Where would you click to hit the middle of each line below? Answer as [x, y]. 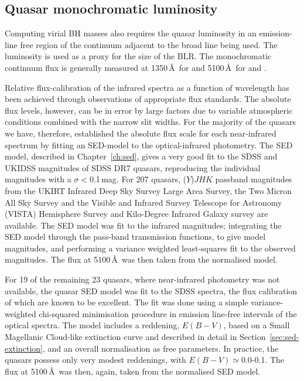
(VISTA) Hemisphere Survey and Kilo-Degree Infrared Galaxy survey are [136, 214]
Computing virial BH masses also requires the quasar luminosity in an [131, 33]
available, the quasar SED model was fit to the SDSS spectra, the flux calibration [151, 290]
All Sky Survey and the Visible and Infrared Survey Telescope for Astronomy [144, 202]
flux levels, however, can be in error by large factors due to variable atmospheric [149, 110]
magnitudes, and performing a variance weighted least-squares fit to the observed [150, 248]
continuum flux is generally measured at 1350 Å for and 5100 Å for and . [136, 67]
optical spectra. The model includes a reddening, [92, 325]
